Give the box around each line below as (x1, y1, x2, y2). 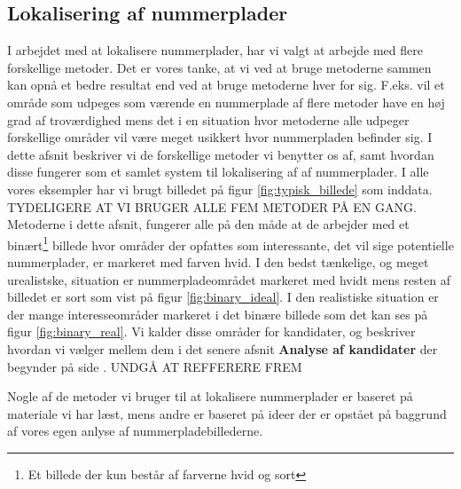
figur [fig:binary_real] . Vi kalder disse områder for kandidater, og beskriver (7, 322, 416, 341)
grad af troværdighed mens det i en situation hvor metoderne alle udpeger (7, 110, 410, 129)
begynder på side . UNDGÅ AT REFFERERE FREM (7, 357, 302, 375)
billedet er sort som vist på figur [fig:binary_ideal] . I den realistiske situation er (7, 288, 439, 306)
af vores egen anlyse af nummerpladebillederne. (7, 422, 263, 440)
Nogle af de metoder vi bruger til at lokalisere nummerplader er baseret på (7, 387, 413, 406)
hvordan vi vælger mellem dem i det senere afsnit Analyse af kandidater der (7, 339, 438, 358)
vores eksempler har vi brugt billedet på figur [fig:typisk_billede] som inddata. (7, 179, 433, 198)
